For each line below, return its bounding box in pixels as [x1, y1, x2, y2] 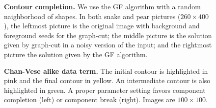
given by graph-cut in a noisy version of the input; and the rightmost [4, 40, 212, 50]
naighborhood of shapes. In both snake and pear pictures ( [4, 11, 181, 21]
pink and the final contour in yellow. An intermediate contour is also [4, 75, 211, 86]
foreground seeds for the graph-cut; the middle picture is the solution [4, 30, 212, 40]
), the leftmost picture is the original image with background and [4, 21, 200, 31]
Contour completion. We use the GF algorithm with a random [4, 1, 201, 11]
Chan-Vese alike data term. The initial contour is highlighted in [4, 65, 208, 76]
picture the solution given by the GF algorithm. [4, 49, 148, 59]
